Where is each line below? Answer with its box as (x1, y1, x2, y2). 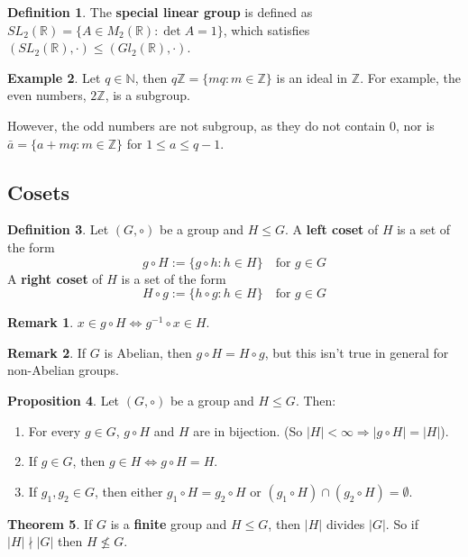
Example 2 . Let (7, 68, 101, 87)
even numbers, (7, 86, 87, 105)
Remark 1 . (7, 313, 74, 332)
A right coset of (7, 269, 103, 288)
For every (28, 421, 81, 440)
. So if (385, 514, 419, 533)
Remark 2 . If (7, 342, 87, 361)
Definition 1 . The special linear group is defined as (7, 3, 313, 21)
